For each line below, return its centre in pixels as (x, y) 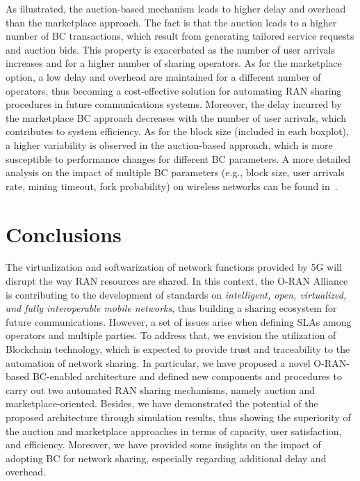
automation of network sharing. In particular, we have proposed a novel (158, 362)
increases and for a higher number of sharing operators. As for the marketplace (174, 63)
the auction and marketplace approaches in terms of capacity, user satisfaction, (174, 431)
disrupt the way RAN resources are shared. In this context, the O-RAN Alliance (177, 281)
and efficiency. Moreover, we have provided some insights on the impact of (163, 444)
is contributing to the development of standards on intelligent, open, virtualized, (176, 294)
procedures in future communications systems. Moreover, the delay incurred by (174, 104)
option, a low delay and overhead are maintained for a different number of (163, 76)
